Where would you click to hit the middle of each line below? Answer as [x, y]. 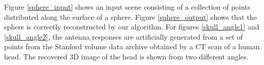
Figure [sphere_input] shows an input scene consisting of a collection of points [127, 7]
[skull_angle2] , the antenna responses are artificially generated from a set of [124, 36]
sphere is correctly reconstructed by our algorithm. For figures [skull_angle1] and [132, 27]
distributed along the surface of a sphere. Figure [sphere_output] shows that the [130, 17]
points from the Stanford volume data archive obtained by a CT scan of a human [132, 46]
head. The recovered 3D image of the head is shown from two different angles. [126, 56]
